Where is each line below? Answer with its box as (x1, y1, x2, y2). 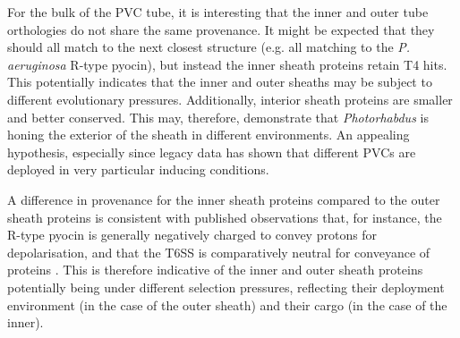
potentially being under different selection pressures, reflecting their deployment (7, 277, 445, 296)
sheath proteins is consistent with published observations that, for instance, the (7, 207, 442, 226)
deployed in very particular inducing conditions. (7, 160, 269, 179)
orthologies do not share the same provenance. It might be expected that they (7, 20, 435, 38)
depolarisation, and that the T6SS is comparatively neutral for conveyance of (7, 242, 430, 261)
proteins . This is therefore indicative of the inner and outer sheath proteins (7, 260, 423, 279)
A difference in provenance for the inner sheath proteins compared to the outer (7, 190, 440, 208)
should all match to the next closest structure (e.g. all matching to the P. (7, 38, 411, 56)
